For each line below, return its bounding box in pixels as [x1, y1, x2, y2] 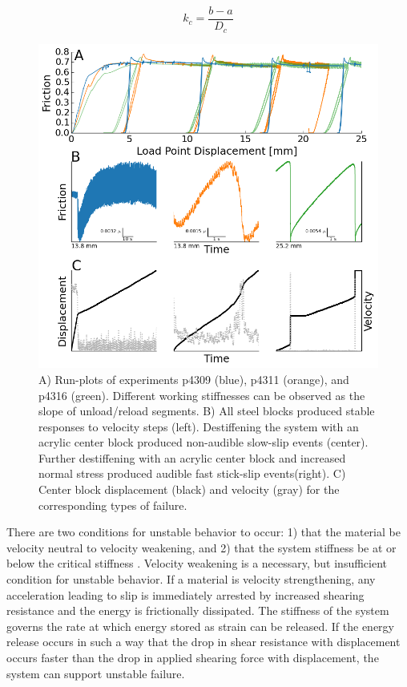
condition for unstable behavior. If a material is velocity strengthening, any [6, 571, 376, 588]
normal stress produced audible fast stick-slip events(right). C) [38, 465, 346, 482]
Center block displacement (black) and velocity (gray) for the [38, 481, 340, 498]
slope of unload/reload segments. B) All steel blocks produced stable [38, 402, 375, 419]
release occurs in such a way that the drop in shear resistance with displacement [6, 633, 401, 650]
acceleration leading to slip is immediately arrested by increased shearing [6, 586, 365, 603]
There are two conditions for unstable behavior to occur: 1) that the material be [6, 523, 401, 540]
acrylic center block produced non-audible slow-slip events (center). [38, 434, 369, 451]
